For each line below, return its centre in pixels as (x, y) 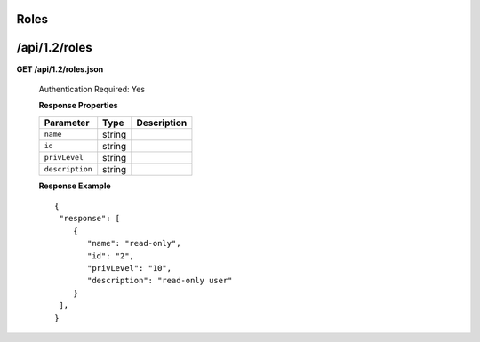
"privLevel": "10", (130, 268)
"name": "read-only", (134, 243)
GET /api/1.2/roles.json (60, 69)
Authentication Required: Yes (92, 89)
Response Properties (79, 106)
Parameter (67, 123)
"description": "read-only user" (160, 281)
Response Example (75, 186)
